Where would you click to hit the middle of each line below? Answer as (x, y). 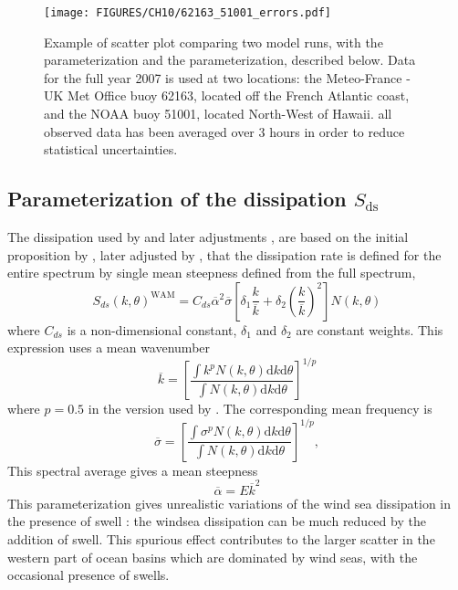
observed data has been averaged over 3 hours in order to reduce (224, 131)
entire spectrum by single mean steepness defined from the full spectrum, (212, 273)
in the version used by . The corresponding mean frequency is (260, 409)
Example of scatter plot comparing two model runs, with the (213, 42)
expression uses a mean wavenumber (109, 348)
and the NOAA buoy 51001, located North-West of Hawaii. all (218, 114)
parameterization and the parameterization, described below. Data (230, 60)
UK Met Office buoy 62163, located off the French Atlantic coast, (227, 95)
